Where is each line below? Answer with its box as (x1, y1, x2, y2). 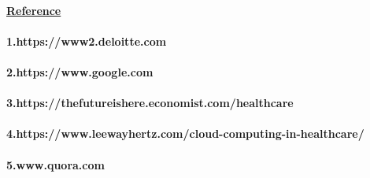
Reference (6, 2, 61, 18)
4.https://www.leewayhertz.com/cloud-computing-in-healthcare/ (6, 125, 364, 142)
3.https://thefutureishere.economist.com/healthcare (6, 95, 294, 111)
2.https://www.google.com (6, 63, 154, 80)
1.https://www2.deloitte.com (6, 32, 167, 49)
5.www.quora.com (6, 156, 105, 172)
